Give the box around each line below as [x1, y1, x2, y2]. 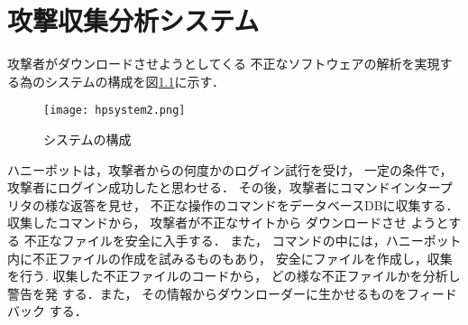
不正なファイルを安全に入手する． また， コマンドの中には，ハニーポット [23, 230, 462, 249]
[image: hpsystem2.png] [43, 104, 186, 117]
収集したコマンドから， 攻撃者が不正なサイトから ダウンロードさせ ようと [7, 213, 449, 232]
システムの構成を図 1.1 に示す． [44, 71, 225, 90]
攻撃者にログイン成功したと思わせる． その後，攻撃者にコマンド [7, 178, 390, 197]
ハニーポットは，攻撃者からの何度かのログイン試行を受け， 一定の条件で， [7, 160, 453, 179]
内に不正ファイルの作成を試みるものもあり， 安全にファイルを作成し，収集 [7, 248, 453, 267]
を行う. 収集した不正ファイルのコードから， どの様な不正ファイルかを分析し [7, 266, 461, 285]
